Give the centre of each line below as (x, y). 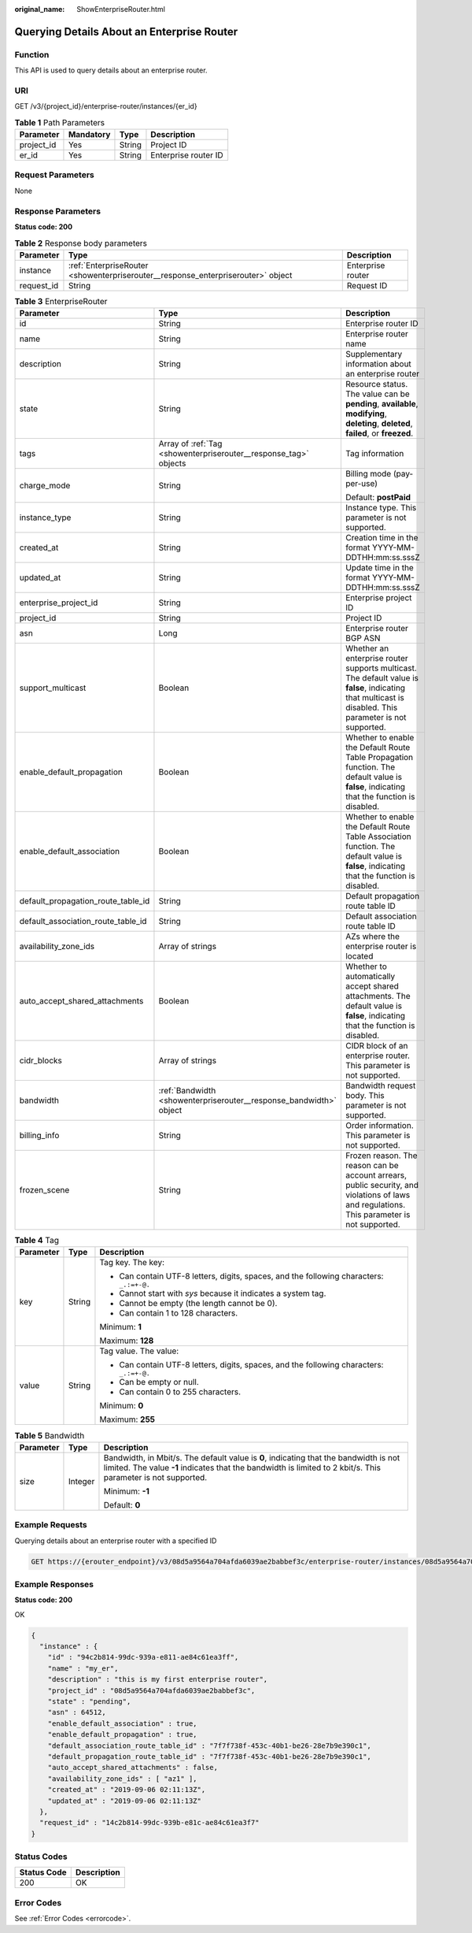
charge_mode (45, 486)
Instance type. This (381, 508)
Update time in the (380, 568)
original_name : (40, 9)
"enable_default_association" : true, (122, 1723)
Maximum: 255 (127, 1419)
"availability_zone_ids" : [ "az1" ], (122, 1779)
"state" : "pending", (89, 1702)
